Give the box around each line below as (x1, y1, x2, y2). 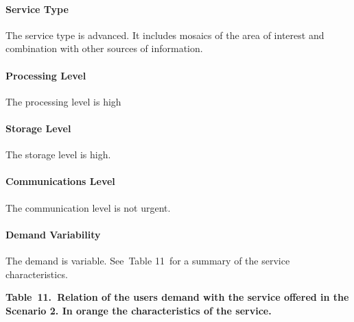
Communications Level (5, 174, 115, 188)
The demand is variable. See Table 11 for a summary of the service (5, 253, 290, 267)
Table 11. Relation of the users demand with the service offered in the (5, 290, 349, 304)
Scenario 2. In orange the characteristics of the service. (5, 303, 272, 317)
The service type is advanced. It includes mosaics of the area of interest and (5, 27, 324, 42)
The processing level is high (5, 94, 121, 108)
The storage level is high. (5, 147, 111, 162)
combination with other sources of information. (5, 41, 203, 55)
